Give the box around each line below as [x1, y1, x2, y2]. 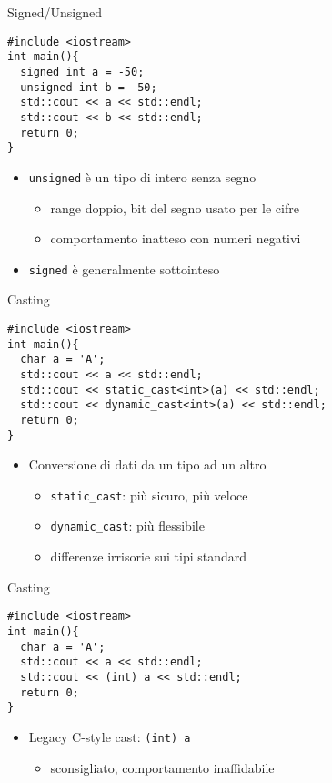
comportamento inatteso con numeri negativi [50, 229, 301, 248]
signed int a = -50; [20, 65, 145, 78]
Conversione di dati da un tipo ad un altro [28, 455, 267, 474]
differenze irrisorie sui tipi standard [50, 547, 247, 566]
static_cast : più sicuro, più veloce [50, 485, 248, 504]
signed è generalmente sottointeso [28, 259, 220, 278]
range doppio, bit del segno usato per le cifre [50, 198, 299, 217]
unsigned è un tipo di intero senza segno [28, 167, 257, 186]
